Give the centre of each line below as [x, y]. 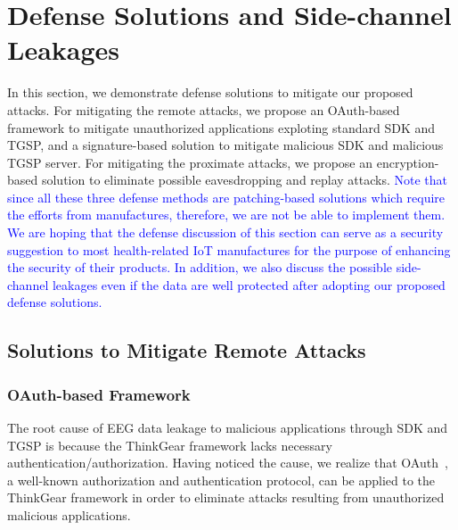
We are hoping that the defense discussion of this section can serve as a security [225, 232]
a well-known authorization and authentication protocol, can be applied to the [221, 480]
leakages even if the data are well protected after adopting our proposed [249, 284]
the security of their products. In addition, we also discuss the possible [200, 267]
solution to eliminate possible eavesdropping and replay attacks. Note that [245, 180]
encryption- [408, 162]
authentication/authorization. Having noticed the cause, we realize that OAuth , [228, 463]
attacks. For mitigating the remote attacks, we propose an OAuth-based [204, 109]
